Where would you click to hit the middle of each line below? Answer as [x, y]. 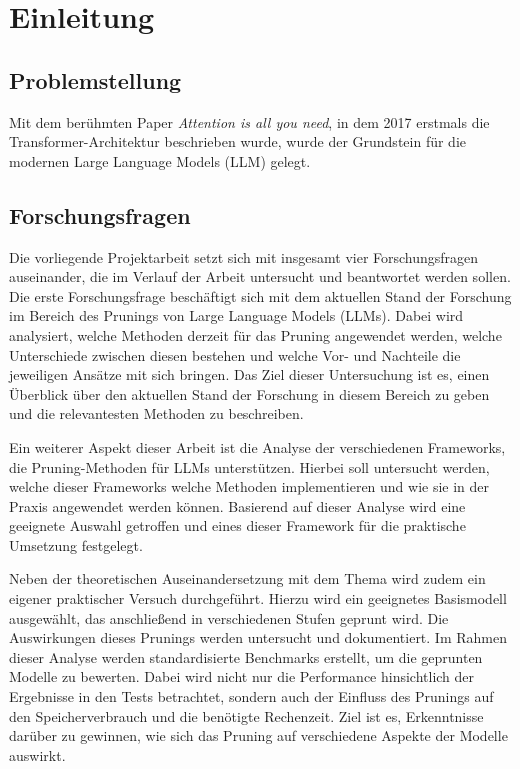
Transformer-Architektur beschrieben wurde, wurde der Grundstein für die [237, 141]
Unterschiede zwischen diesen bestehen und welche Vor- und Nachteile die [235, 354]
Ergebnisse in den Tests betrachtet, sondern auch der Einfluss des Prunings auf [251, 696]
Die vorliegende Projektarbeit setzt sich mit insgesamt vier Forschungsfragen [244, 256]
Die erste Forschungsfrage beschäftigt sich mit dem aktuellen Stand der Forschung [260, 295]
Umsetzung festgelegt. [76, 544]
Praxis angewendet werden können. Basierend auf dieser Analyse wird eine [237, 505]
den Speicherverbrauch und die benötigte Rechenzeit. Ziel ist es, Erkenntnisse [246, 715]
